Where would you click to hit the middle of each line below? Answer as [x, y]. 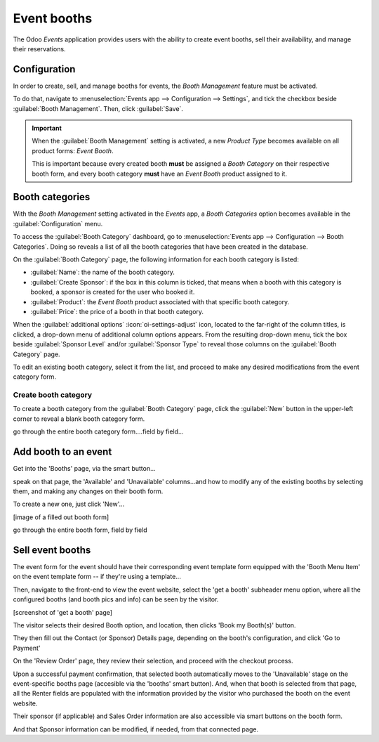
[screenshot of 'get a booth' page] [62, 612]
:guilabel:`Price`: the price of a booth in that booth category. [117, 312]
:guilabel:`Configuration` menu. [58, 223]
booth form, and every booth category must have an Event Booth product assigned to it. [160, 174]
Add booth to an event [62, 452]
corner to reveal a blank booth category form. [79, 419]
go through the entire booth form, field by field [80, 530]
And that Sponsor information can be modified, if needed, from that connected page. [136, 729]
